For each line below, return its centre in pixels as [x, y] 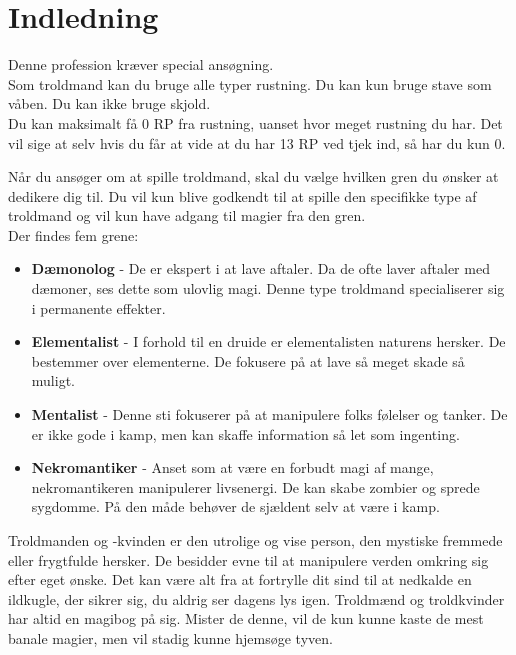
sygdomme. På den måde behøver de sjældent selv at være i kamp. [235, 506]
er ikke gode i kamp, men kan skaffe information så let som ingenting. [245, 433]
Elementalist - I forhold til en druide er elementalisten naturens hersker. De [268, 341]
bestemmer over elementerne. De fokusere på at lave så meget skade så [248, 360]
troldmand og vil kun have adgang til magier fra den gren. [187, 215]
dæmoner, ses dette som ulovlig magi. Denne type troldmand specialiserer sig [268, 288]
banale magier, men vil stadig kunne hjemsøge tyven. [170, 637]
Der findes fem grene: [73, 234]
